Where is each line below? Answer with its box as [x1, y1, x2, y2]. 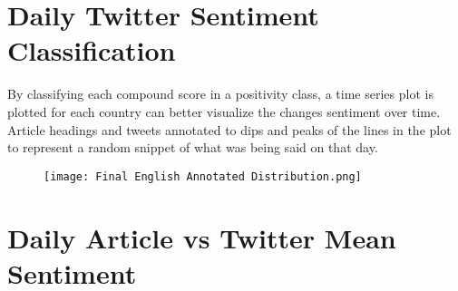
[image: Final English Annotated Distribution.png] [44, 170, 362, 183]
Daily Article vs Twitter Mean [7, 218, 396, 256]
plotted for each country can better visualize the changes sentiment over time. [7, 102, 441, 121]
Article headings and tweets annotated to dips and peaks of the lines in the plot [7, 120, 452, 139]
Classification [7, 32, 176, 69]
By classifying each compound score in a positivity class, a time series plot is [7, 84, 434, 103]
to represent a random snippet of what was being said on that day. [7, 138, 378, 157]
